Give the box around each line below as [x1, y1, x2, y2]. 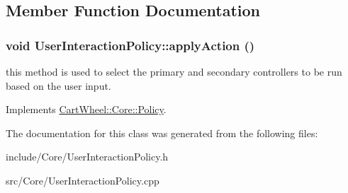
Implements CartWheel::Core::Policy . [6, 102, 167, 117]
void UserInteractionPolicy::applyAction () [6, 36, 255, 54]
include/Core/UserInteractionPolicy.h [6, 149, 169, 164]
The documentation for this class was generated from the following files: [6, 125, 318, 140]
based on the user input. [6, 78, 111, 93]
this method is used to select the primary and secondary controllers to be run [6, 64, 342, 78]
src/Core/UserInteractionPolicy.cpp [6, 172, 159, 187]
